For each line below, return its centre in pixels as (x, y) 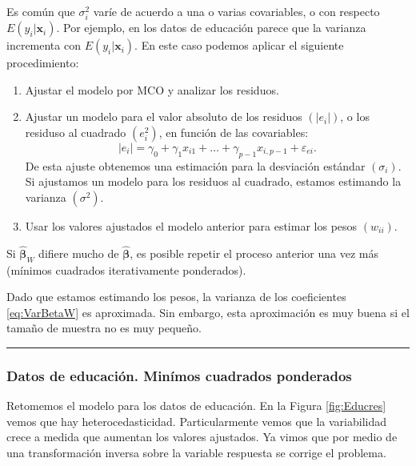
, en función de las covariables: (234, 132)
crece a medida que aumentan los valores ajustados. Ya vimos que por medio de (202, 437)
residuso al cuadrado (76, 132)
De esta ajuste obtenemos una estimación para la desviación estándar (195, 165)
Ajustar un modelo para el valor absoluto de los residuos (164, 116)
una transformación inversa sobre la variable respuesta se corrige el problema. (196, 452)
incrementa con (44, 45)
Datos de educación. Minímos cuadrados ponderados (179, 375)
